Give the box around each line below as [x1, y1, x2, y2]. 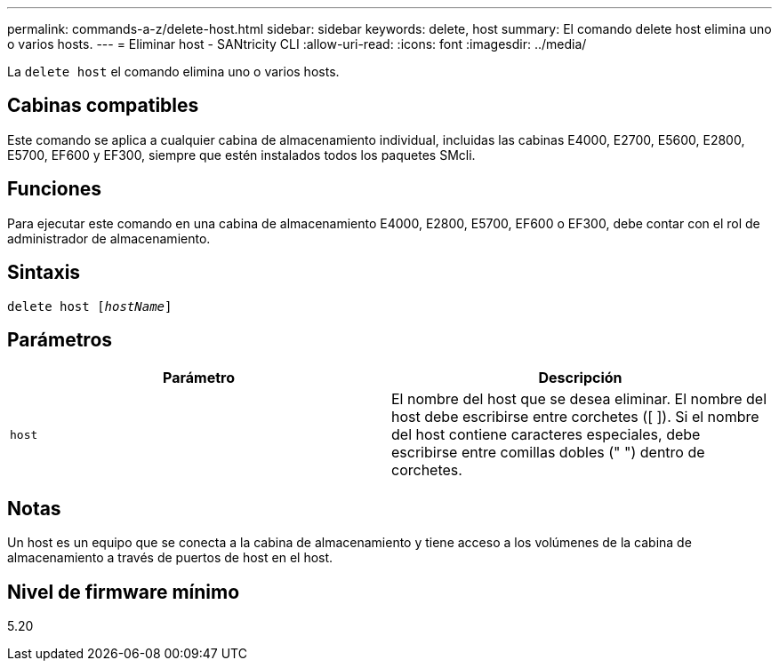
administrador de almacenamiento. [7, 230, 211, 246]
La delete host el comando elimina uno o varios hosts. [7, 64, 340, 79]
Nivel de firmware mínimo [7, 580, 240, 603]
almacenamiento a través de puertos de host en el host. [7, 550, 333, 566]
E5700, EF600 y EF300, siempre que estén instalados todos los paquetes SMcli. [7, 147, 476, 163]
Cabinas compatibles [7, 94, 199, 117]
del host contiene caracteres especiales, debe [391, 425, 701, 444]
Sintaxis [7, 261, 81, 284]
